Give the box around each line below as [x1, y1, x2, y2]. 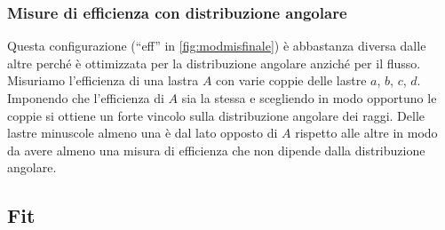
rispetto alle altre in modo [295, 123, 438, 142]
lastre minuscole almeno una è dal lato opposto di [7, 123, 278, 142]
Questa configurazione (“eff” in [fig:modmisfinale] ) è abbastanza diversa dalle [7, 36, 426, 55]
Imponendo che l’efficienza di [7, 89, 164, 107]
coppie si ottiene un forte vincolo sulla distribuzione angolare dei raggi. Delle [7, 106, 425, 124]
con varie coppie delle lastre [216, 71, 367, 90]
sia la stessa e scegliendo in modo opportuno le [181, 89, 437, 107]
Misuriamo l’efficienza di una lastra [7, 71, 199, 90]
